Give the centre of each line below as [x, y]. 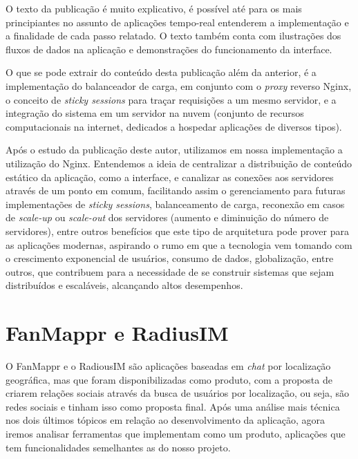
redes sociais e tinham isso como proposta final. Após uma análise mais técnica [173, 406]
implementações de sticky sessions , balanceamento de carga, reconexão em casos [175, 204]
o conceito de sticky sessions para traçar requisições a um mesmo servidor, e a [171, 99]
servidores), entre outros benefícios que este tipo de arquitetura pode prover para [177, 231]
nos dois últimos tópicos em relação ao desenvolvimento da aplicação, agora [166, 420]
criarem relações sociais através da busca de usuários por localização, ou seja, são [178, 393]
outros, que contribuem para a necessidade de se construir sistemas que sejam [170, 271]
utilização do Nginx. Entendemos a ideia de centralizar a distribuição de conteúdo [179, 163]
